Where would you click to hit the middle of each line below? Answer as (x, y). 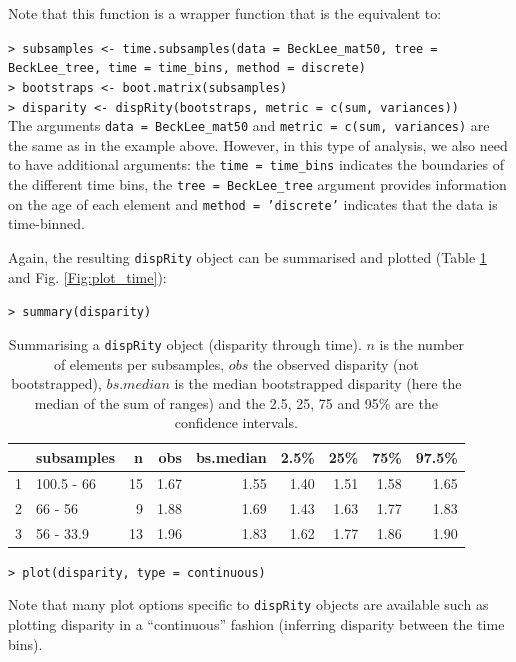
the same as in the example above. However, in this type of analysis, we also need (258, 144)
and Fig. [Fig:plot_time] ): (87, 276)
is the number (422, 343)
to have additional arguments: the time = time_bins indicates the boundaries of (256, 164)
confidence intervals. (236, 422)
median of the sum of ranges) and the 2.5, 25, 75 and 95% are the (236, 402)
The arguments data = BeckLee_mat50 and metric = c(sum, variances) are (249, 125)
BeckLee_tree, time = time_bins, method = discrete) (187, 68)
